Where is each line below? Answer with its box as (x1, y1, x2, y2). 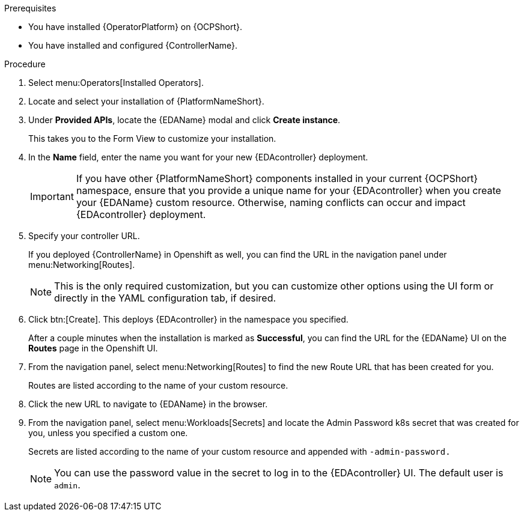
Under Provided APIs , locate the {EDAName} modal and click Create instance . (28, 115, 341, 125)
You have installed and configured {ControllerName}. (28, 40, 238, 50)
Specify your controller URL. (28, 231, 140, 241)
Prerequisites (4, 3, 56, 13)
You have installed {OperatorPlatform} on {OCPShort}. (28, 22, 242, 32)
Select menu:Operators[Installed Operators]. (28, 77, 204, 88)
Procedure (4, 59, 46, 69)
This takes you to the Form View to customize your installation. (28, 133, 276, 144)
